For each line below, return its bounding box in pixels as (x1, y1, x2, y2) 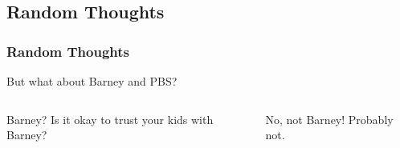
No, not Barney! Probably (265, 110, 394, 127)
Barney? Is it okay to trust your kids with (6, 110, 214, 127)
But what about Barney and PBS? (6, 73, 178, 89)
